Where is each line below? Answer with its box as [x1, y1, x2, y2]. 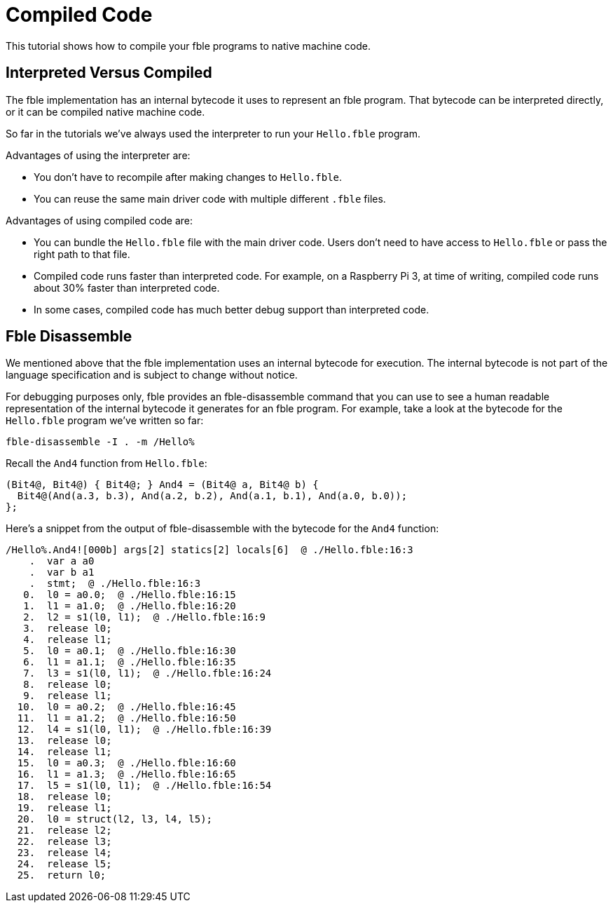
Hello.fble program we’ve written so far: [6, 414, 204, 427]
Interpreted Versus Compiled [6, 64, 212, 82]
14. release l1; [17, 746, 112, 758]
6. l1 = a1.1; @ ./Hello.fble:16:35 [23, 656, 236, 668]
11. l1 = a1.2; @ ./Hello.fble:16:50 [17, 712, 236, 724]
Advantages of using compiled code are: [6, 214, 193, 226]
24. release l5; [17, 858, 112, 870]
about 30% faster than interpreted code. [34, 281, 220, 294]
